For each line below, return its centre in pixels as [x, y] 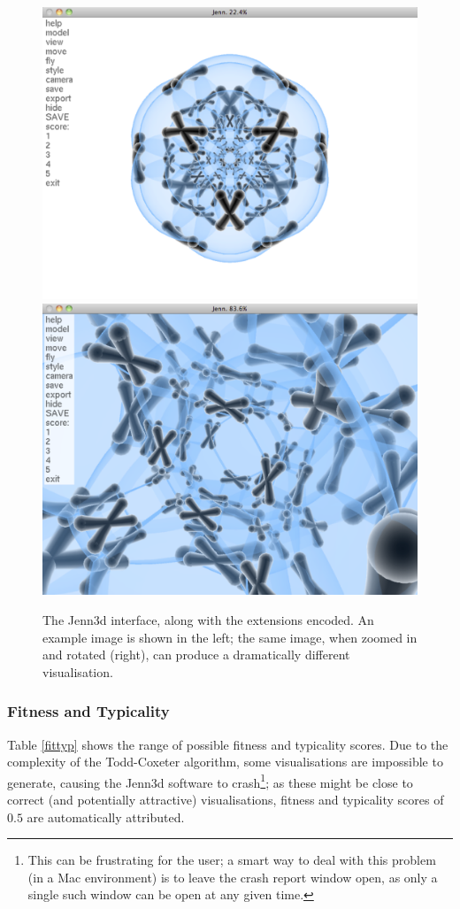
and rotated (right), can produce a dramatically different [196, 655]
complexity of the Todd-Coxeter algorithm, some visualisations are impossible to [225, 762]
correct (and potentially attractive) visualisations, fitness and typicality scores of [226, 800]
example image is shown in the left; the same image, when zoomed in [230, 637]
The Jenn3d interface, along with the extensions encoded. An [208, 620]
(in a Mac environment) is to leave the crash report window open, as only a [233, 877]
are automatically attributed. [106, 817]
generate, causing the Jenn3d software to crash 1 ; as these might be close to [210, 781]
